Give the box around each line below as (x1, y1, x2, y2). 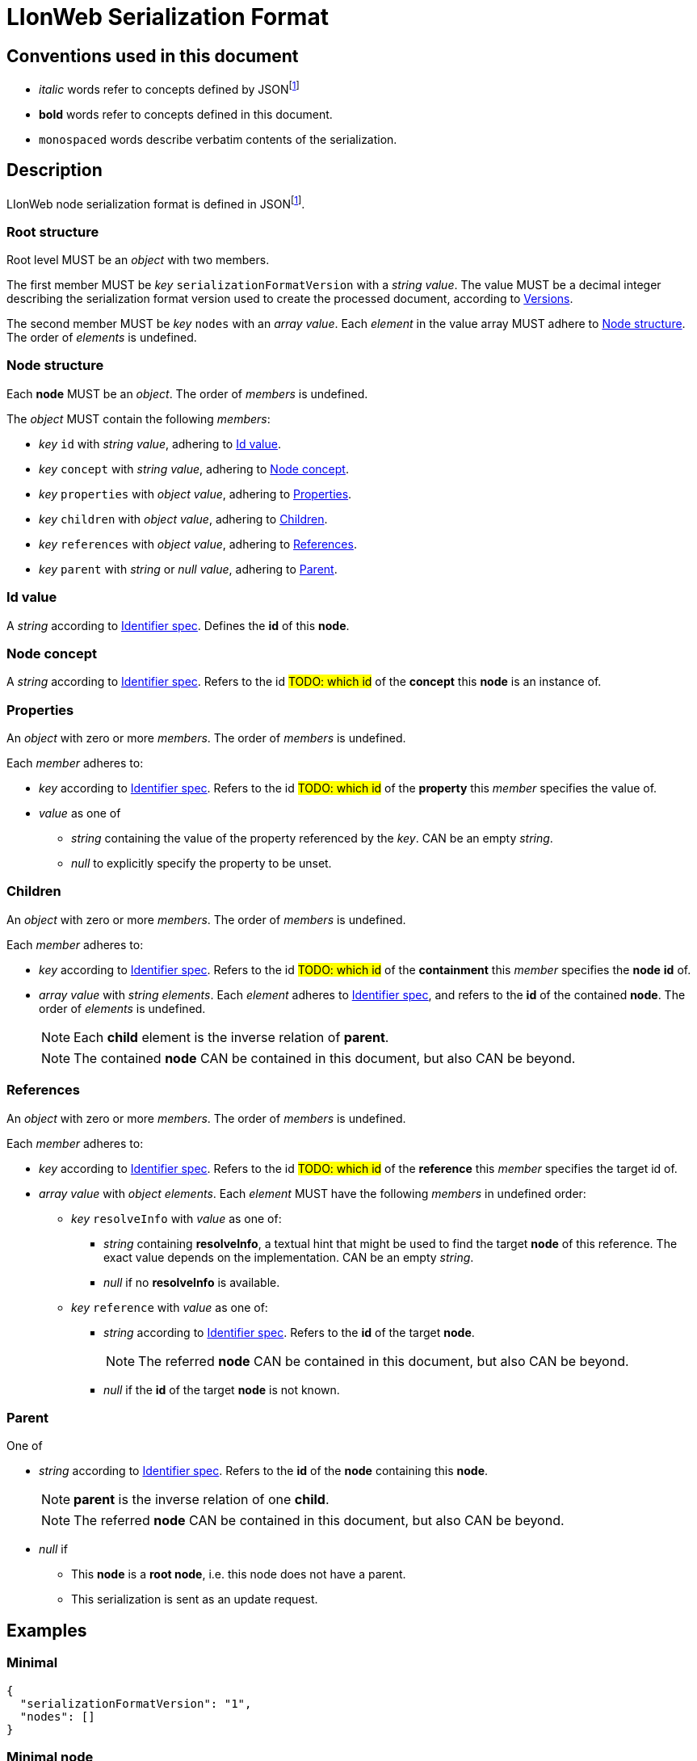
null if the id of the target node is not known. (103, 1382, 340, 1397)
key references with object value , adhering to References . (39, 536, 357, 551)
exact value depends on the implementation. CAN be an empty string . (103, 1250, 474, 1264)
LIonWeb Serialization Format (6, 3, 329, 31)
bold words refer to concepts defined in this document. (39, 107, 333, 121)
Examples (6, 1620, 87, 1641)
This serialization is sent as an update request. (71, 1592, 318, 1607)
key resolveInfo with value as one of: (71, 1211, 282, 1225)
